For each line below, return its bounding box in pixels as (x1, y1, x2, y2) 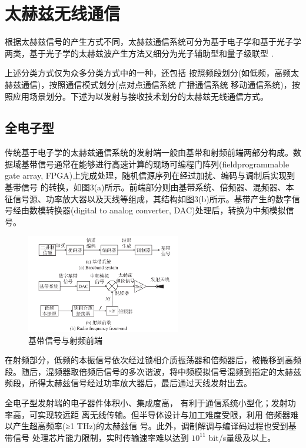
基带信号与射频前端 (28, 334, 102, 346)
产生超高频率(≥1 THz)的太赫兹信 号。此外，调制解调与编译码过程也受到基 (12, 420, 297, 432)
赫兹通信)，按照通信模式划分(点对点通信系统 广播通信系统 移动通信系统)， (5, 78, 292, 90)
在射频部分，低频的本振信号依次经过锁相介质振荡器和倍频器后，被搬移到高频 (5, 354, 301, 366)
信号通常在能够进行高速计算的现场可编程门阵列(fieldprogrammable (37, 157, 290, 170)
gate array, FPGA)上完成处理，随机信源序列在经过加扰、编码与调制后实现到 (5, 169, 295, 182)
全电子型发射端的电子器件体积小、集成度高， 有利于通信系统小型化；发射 (5, 396, 288, 409)
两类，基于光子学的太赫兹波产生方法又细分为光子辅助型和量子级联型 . (5, 47, 274, 59)
